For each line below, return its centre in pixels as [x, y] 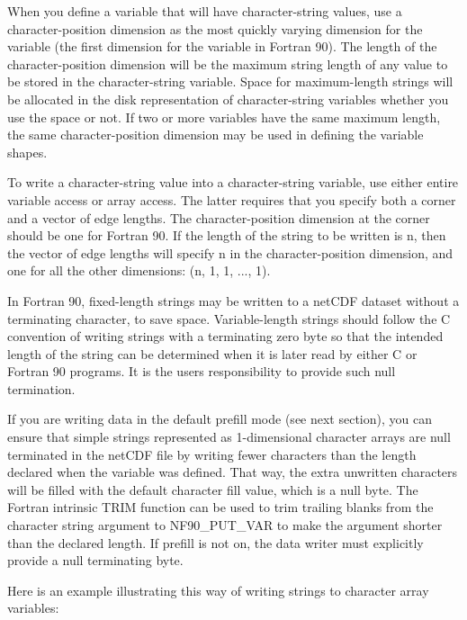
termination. [41, 388]
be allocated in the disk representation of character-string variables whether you [228, 99]
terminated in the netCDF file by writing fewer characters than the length [212, 454]
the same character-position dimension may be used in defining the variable [216, 135]
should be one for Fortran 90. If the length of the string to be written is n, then [227, 235]
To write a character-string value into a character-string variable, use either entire [233, 182]
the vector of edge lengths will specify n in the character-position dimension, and [230, 252]
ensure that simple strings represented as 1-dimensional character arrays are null [229, 437]
